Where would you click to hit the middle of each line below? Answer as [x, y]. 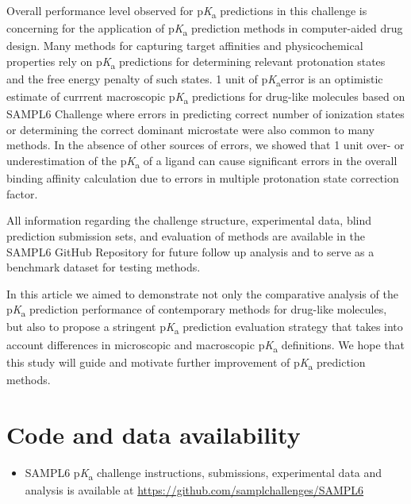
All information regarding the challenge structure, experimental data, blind [189, 220]
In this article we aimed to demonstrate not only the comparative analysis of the [202, 293]
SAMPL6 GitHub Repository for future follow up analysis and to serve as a [190, 251]
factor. [22, 193]
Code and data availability [154, 434]
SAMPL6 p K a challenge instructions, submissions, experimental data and [204, 473]
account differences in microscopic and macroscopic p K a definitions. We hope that [205, 345]
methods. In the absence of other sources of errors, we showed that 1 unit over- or [205, 145]
